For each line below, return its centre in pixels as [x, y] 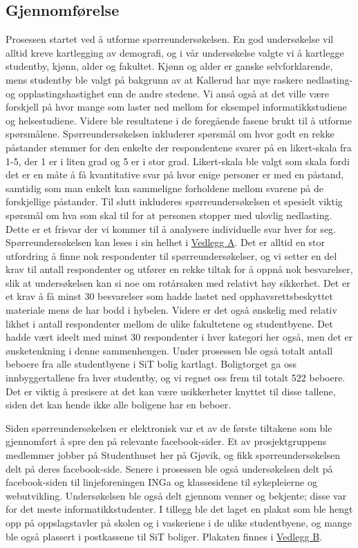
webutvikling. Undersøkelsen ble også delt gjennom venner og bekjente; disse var [176, 495]
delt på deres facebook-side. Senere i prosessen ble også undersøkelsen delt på [169, 468]
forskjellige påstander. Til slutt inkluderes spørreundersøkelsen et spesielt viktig [174, 201]
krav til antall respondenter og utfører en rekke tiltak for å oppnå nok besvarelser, [179, 269]
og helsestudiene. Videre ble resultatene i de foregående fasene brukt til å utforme [179, 120]
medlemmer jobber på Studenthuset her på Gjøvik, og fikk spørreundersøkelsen [173, 455]
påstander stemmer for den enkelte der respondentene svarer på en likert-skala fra [179, 147]
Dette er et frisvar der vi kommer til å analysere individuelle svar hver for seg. [171, 228]
